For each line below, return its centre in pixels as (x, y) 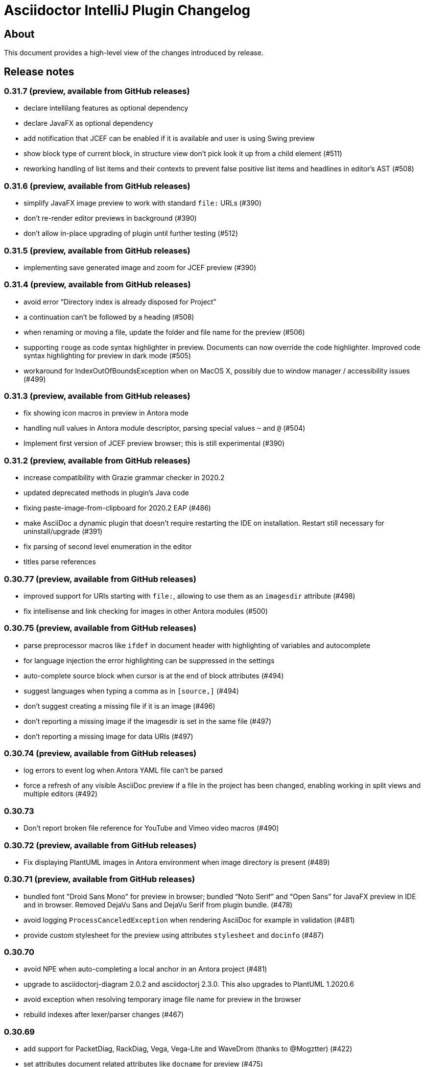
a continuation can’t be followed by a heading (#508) (109, 317)
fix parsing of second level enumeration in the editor (108, 547)
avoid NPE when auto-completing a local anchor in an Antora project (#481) (145, 969)
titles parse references (60, 562)
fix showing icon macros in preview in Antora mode (106, 413)
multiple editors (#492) (61, 794)
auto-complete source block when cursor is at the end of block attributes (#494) (154, 675)
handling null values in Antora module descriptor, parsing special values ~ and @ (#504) (165, 428)
